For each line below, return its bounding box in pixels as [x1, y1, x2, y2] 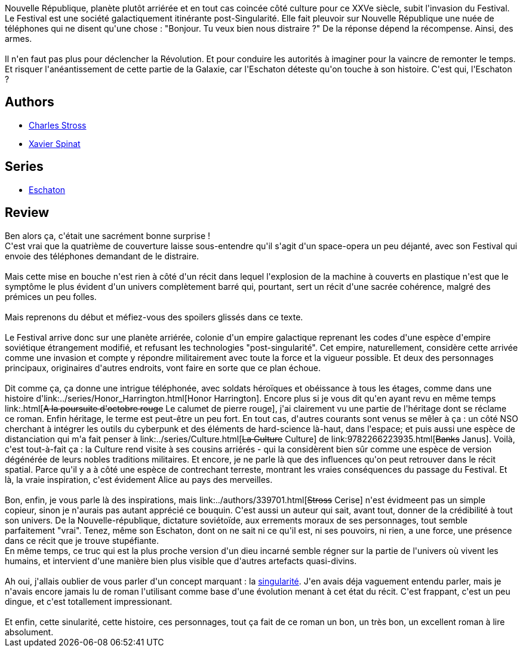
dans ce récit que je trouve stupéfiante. [5, 535, 159, 546]
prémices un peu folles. [5, 291, 97, 302]
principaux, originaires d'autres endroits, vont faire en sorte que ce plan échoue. [5, 362, 321, 373]
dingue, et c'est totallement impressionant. [5, 596, 173, 607]
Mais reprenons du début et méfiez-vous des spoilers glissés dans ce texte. [5, 311, 303, 322]
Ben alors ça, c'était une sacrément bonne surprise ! [5, 230, 211, 241]
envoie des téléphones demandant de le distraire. [5, 250, 199, 261]
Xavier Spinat [29, 138, 81, 149]
